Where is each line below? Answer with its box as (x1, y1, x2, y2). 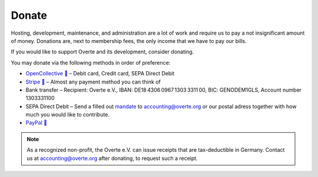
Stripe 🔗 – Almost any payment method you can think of (25, 78, 161, 85)
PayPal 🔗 (25, 119, 47, 126)
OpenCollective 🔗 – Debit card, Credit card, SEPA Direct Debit (25, 70, 175, 77)
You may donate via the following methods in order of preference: (11, 59, 171, 66)
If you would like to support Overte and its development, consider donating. (11, 48, 194, 55)
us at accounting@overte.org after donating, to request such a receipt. (26, 155, 198, 162)
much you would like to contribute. (25, 111, 110, 118)
